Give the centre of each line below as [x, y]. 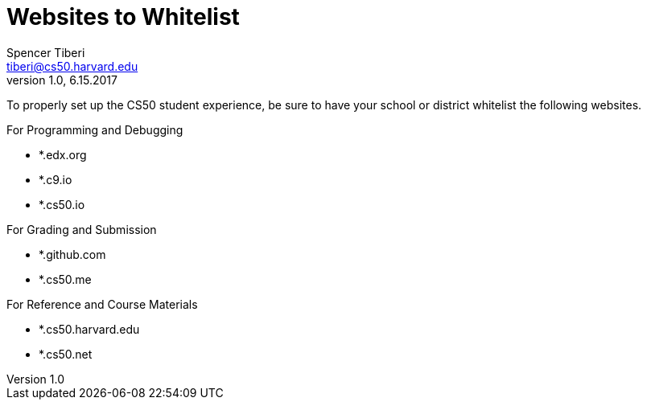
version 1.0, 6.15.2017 [62, 80]
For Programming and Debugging [95, 129]
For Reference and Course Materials [102, 304]
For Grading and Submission [82, 229]
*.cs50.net [66, 354]
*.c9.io [56, 179]
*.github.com [72, 254]
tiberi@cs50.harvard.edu [72, 66]
